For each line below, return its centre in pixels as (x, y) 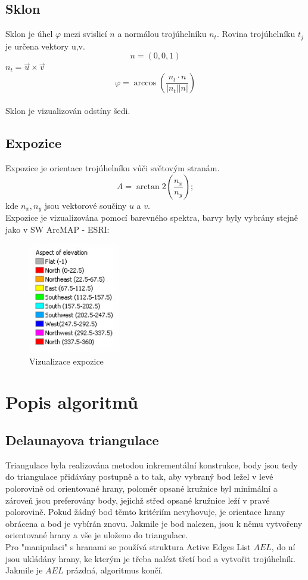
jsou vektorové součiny (85, 205)
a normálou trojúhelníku (162, 34)
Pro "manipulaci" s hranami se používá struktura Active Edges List (128, 546)
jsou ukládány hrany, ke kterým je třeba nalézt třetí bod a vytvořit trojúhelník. (150, 558)
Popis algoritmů (72, 402)
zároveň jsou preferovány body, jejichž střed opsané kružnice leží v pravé (138, 500)
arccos (145, 83)
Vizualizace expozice (66, 361)
